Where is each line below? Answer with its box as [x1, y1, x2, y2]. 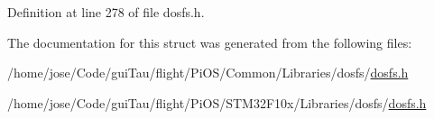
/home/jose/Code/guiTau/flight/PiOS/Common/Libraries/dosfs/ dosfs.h [7, 63, 409, 82]
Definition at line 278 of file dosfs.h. [7, 3, 205, 21]
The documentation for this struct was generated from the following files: [7, 32, 412, 51]
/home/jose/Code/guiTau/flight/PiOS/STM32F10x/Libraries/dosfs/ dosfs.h [7, 93, 427, 112]
